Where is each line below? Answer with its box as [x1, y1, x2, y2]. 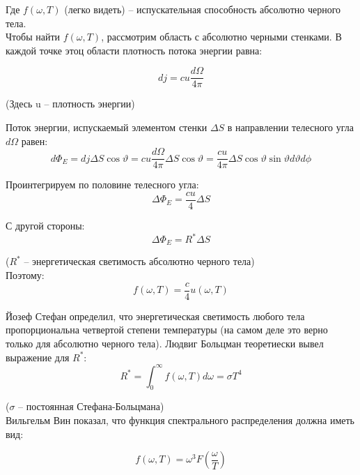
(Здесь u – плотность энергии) [6, 96, 135, 111]
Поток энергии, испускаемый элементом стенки [6, 120, 208, 135]
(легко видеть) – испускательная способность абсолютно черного [64, 2, 341, 16]
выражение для [6, 349, 70, 364]
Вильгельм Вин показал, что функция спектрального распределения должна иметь [6, 413, 354, 427]
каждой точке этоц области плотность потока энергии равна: [6, 43, 263, 57]
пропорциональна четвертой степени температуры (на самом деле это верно [6, 322, 328, 337]
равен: [21, 133, 48, 148]
